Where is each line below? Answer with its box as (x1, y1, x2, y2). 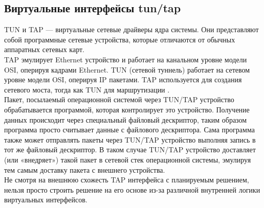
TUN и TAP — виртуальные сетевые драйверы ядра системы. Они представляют (4, 24, 259, 35)
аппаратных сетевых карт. (4, 44, 84, 55)
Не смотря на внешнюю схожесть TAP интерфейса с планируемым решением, (4, 174, 249, 185)
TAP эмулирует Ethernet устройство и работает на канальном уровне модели (4, 54, 247, 64)
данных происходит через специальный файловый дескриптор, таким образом (4, 114, 247, 125)
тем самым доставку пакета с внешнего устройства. (4, 164, 165, 175)
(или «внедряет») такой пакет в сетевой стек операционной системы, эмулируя (4, 154, 251, 165)
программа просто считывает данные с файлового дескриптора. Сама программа (4, 124, 255, 135)
